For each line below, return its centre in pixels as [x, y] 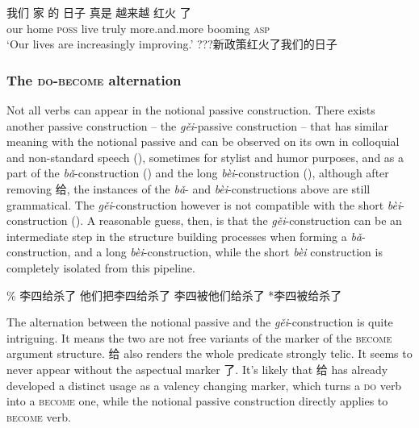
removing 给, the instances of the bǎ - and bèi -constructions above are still [189, 188]
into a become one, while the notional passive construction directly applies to [197, 401]
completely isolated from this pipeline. [101, 267]
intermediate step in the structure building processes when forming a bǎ [184, 236]
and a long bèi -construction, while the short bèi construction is [228, 252]
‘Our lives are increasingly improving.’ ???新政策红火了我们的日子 [172, 44]
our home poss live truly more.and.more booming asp [138, 28]
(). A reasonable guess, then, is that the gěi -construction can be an [237, 220]
